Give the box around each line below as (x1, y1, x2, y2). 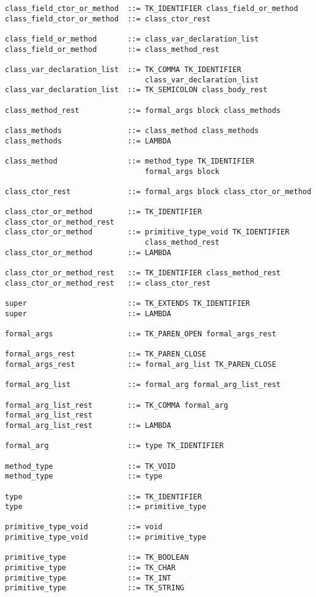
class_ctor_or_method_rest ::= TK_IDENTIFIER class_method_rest (5, 269, 281, 278)
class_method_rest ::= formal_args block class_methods (5, 106, 281, 115)
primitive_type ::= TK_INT (5, 573, 172, 582)
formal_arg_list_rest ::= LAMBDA (5, 421, 172, 430)
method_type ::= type (5, 472, 163, 481)
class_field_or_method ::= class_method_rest (5, 45, 219, 54)
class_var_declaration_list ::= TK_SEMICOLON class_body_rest (5, 85, 268, 95)
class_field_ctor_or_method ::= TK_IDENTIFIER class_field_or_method (5, 4, 298, 13)
